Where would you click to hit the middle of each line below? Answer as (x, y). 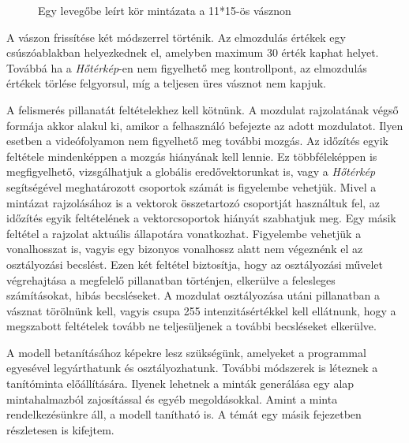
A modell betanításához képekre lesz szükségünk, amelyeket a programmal (186, 352)
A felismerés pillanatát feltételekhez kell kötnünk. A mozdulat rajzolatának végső (203, 109)
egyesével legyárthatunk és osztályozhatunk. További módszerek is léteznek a (192, 368)
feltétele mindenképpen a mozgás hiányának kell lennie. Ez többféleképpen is (192, 156)
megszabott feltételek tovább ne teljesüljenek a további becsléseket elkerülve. (191, 326)
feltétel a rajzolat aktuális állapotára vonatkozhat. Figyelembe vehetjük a (184, 233)
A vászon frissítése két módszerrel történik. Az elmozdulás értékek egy (176, 37)
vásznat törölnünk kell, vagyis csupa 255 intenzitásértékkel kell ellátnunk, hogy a (201, 310)
